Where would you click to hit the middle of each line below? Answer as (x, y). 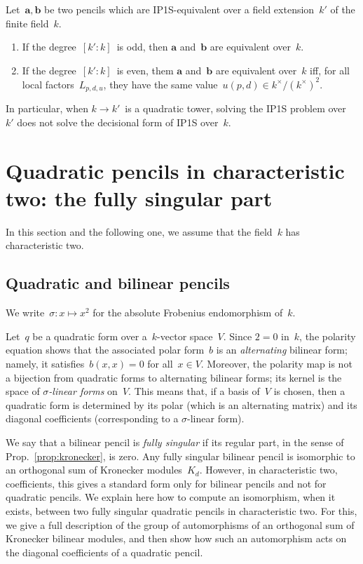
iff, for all (330, 70)
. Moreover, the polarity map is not (276, 363)
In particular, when (47, 108)
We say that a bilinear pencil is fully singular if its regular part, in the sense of (175, 442)
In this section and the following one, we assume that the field (139, 231)
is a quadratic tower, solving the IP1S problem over (235, 108)
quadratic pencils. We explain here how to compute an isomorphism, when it (171, 497)
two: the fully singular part (139, 197)
